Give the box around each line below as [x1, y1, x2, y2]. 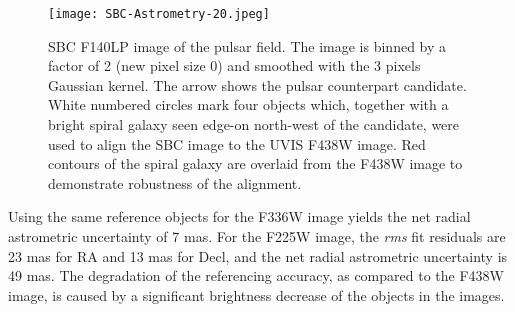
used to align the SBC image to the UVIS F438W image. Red [48, 133, 426, 154]
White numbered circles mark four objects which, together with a [48, 94, 449, 115]
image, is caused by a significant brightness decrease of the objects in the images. [8, 284, 505, 305]
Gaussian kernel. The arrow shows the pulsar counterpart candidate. [48, 74, 467, 95]
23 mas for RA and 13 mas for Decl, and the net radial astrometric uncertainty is [8, 245, 508, 266]
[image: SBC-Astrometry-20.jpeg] [48, 7, 270, 21]
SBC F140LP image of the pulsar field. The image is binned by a [48, 35, 447, 56]
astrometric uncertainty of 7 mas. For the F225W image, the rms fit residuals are [8, 226, 506, 246]
